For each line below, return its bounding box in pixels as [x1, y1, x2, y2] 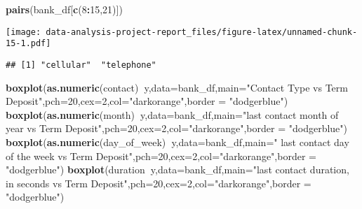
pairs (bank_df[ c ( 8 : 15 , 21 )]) [6, 2, 123, 16]
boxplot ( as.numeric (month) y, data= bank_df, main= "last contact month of [6, 107, 339, 122]
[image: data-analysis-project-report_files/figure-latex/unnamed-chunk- [6, 27, 358, 37]
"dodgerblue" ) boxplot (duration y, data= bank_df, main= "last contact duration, [6, 162, 349, 177]
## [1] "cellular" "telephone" [6, 59, 156, 70]
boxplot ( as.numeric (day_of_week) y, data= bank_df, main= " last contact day [6, 134, 349, 149]
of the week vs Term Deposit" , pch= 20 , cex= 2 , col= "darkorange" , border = [6, 148, 316, 163]
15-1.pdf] [6, 38, 51, 49]
